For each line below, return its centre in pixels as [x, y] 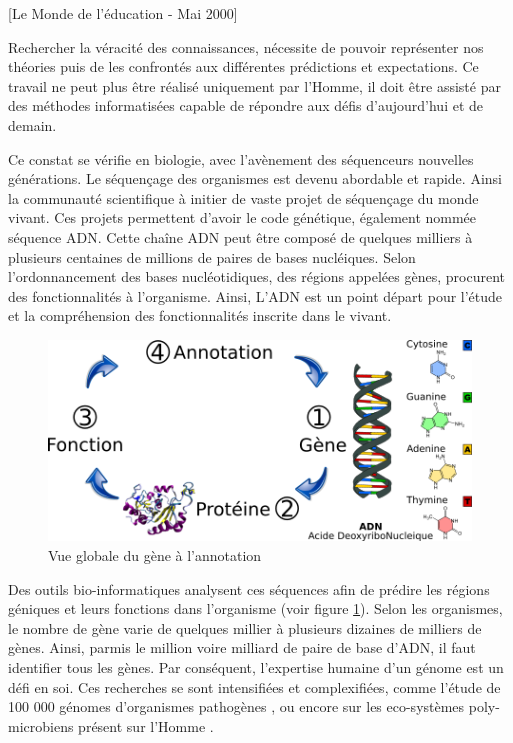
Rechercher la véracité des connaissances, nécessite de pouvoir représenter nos [246, 46]
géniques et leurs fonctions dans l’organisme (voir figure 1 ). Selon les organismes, [255, 608]
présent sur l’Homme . [146, 725]
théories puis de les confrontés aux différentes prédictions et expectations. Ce [243, 66]
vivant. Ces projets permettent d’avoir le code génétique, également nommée [242, 217]
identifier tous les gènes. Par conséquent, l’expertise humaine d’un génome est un [256, 667]
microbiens [41, 725]
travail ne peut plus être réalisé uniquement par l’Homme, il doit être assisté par [254, 85]
